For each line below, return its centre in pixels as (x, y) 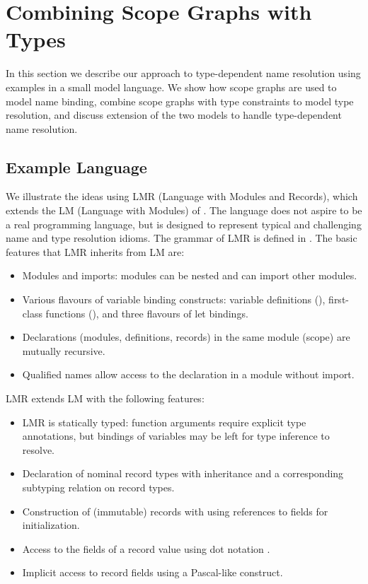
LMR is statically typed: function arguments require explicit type (164, 422)
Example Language (76, 167)
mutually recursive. (64, 350)
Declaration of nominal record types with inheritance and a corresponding (183, 473)
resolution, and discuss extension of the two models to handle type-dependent (174, 115)
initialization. (51, 525)
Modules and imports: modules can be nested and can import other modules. (190, 275)
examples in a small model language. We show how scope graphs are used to (171, 87)
